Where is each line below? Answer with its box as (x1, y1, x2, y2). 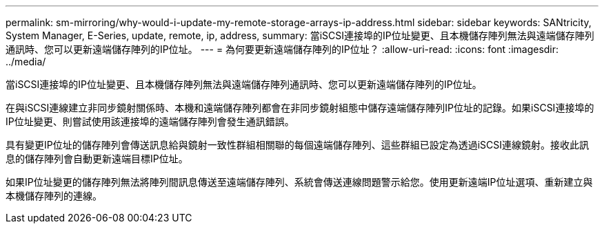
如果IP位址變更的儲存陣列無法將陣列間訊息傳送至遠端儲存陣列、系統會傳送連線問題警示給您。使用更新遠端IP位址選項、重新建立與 (6, 176, 593, 188)
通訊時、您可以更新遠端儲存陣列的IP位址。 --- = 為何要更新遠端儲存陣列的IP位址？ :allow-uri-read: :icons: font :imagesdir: (6, 43, 559, 55)
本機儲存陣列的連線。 (6, 190, 102, 201)
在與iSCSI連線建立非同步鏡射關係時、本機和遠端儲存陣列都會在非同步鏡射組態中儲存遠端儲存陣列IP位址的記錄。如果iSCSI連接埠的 (6, 102, 594, 113)
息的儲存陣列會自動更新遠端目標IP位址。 (6, 153, 188, 164)
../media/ (6, 56, 46, 67)
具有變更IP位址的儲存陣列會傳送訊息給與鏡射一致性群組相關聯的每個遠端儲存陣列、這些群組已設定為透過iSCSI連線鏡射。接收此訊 (6, 139, 590, 151)
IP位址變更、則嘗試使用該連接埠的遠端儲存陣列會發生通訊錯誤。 (6, 116, 294, 127)
